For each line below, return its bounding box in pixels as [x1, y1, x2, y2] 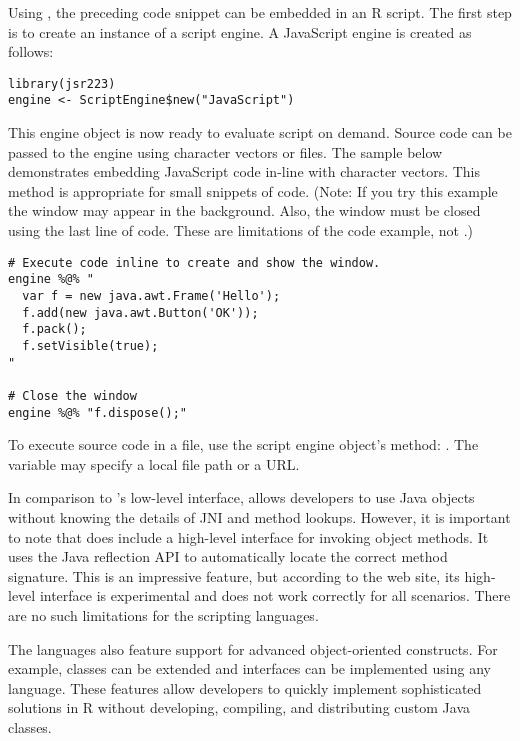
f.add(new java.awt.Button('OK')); [22, 305, 259, 320]
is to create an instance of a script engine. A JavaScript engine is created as [8, 21, 472, 42]
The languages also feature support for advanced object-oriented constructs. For [8, 638, 498, 659]
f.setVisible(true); [22, 338, 159, 353]
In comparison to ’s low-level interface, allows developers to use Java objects [8, 487, 475, 508]
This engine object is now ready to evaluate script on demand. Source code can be [8, 122, 512, 143]
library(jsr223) [8, 76, 116, 91]
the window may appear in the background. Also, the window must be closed [8, 200, 481, 221]
